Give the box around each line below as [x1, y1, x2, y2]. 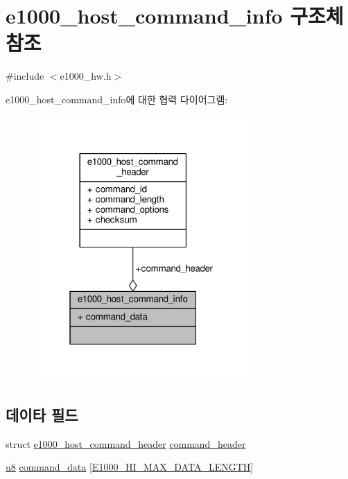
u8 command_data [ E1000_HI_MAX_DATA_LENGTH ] [6, 460, 254, 474]
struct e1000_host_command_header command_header [6, 436, 246, 451]
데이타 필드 [6, 403, 78, 425]
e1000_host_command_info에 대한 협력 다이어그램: [6, 92, 228, 106]
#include [6, 69, 44, 83]
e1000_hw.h [60, 69, 112, 83]
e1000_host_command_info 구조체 [6, 1, 344, 30]
